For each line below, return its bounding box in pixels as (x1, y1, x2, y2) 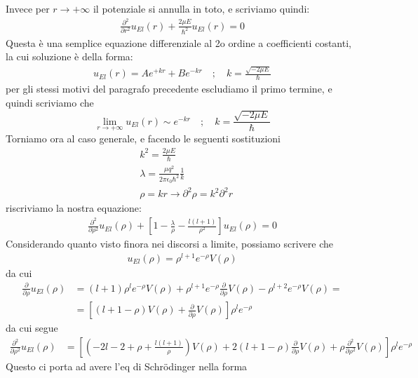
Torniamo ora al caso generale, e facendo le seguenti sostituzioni (6, 130, 281, 145)
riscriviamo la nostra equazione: (6, 201, 142, 215)
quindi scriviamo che (6, 95, 94, 109)
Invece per (6, 1, 50, 15)
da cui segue (6, 320, 58, 335)
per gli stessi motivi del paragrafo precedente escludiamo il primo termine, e (6, 81, 332, 96)
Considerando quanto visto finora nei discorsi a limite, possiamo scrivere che (6, 236, 333, 251)
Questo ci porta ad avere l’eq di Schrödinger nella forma (6, 358, 248, 373)
